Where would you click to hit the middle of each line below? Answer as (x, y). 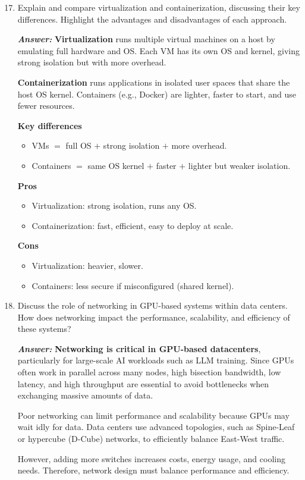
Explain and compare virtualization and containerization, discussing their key (159, 7)
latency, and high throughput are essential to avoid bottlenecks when (143, 383)
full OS (78, 145)
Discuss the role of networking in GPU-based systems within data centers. (152, 305)
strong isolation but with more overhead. (92, 62)
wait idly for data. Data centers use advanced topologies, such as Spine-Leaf (156, 427)
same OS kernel (116, 165)
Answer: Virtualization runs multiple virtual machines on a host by (146, 39)
